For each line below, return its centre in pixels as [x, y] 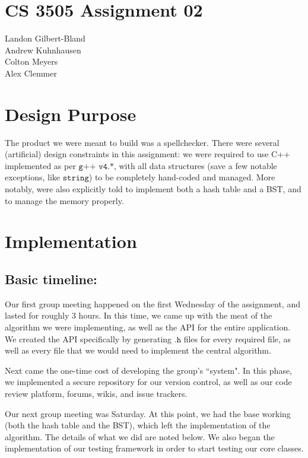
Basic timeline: [51, 279]
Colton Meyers [31, 61]
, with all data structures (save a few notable [195, 165]
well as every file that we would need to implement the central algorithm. [138, 350]
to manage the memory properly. [64, 200]
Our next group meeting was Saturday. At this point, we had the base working [148, 413]
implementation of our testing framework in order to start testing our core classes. [154, 448]
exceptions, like [33, 177]
